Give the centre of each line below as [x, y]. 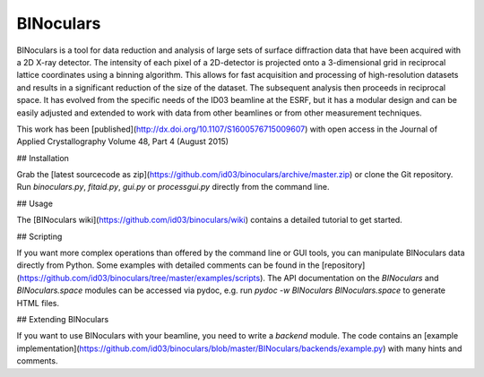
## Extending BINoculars [63, 319]
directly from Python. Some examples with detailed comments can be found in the [168, 265]
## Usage [35, 203]
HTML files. [38, 303]
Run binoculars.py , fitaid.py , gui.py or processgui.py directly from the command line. [173, 187]
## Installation [43, 158]
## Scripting [39, 236]
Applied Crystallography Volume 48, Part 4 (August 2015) [122, 141]
